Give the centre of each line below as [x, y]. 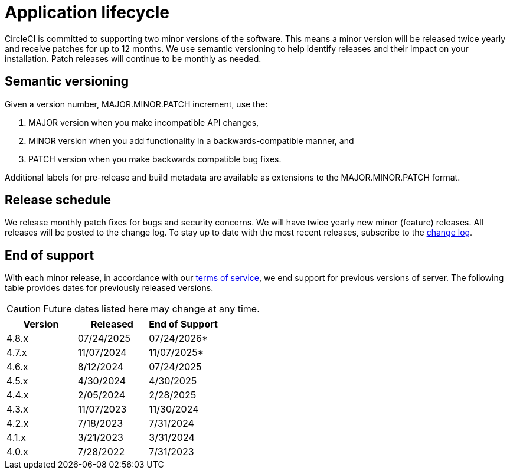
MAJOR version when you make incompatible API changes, [144, 122]
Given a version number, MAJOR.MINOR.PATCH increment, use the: [136, 104]
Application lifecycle [87, 12]
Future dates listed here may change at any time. [151, 309]
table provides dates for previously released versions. [109, 288]
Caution [24, 309]
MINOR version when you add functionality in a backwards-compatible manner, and [191, 140]
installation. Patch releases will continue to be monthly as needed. [133, 58]
